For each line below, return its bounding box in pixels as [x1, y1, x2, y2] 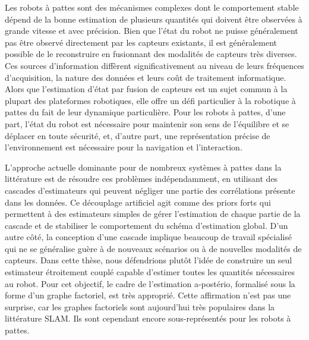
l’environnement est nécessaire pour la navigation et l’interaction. [5, 141, 242, 153]
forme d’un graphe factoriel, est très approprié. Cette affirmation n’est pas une [5, 289, 291, 301]
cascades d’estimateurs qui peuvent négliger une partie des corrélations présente [5, 184, 295, 196]
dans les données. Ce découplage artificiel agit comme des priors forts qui [5, 196, 271, 208]
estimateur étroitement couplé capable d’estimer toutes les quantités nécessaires [5, 266, 295, 278]
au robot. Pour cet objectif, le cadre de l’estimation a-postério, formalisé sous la [5, 277, 295, 289]
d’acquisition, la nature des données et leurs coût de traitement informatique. [5, 71, 286, 83]
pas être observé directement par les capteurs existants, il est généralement [5, 36, 278, 48]
